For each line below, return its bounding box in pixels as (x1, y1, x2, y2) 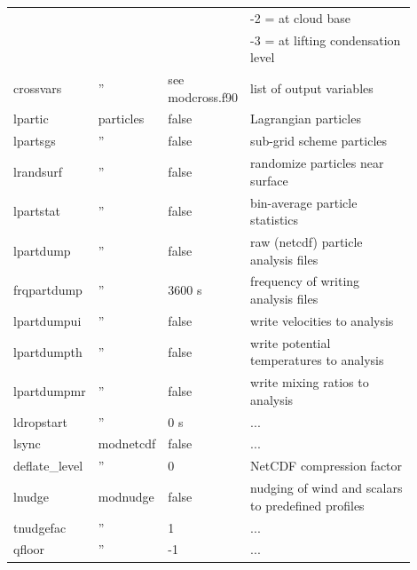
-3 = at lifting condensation (250, 30, 401, 49)
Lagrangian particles (250, 109, 361, 128)
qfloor (13, 540, 45, 558)
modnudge (98, 487, 154, 505)
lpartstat (13, 202, 61, 220)
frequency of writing (250, 272, 360, 290)
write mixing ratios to (250, 373, 369, 392)
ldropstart (13, 412, 67, 431)
